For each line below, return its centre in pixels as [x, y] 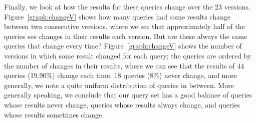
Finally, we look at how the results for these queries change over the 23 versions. [127, 6]
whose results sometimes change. [54, 114]
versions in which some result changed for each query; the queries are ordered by [128, 55]
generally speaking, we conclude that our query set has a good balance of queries [128, 95]
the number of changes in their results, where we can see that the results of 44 [124, 65]
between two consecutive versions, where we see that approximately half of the [124, 26]
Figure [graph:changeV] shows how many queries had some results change [117, 16]
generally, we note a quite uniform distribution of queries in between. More [119, 85]
